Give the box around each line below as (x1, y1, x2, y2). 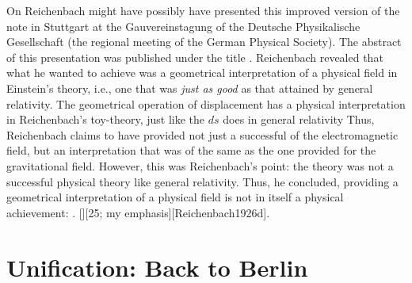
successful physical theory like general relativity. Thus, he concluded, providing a (6, 173, 399, 189)
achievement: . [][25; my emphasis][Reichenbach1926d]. (6, 204, 270, 220)
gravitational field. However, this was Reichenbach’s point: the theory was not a (6, 157, 394, 174)
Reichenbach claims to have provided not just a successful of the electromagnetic (6, 126, 399, 143)
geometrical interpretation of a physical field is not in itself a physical (6, 189, 344, 205)
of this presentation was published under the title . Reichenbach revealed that (6, 48, 383, 65)
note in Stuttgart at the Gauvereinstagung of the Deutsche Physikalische (6, 17, 360, 34)
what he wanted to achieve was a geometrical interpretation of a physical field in (6, 64, 398, 81)
